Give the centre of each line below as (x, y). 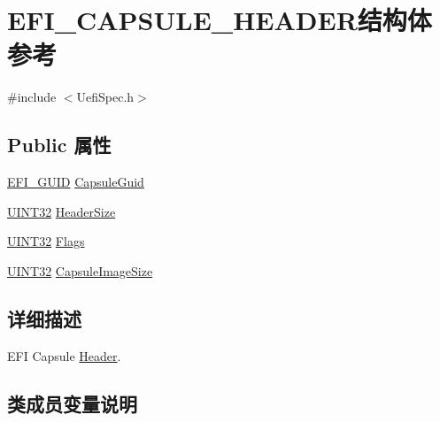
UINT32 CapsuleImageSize (80, 270)
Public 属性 (59, 145)
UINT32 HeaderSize (62, 211)
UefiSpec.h (105, 97)
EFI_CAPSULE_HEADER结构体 (220, 20)
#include (32, 97)
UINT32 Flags (46, 241)
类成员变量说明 (72, 403)
